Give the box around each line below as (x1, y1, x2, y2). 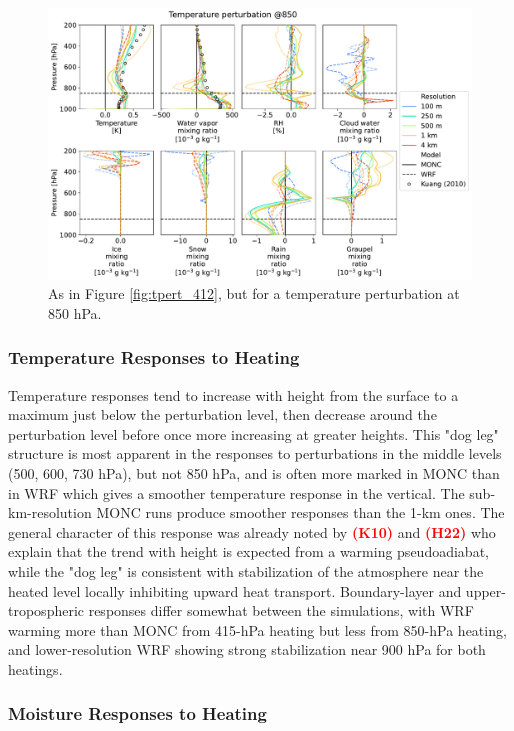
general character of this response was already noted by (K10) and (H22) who (8, 521, 496, 542)
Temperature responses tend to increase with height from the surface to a (8, 384, 459, 405)
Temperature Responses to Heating (8, 345, 300, 370)
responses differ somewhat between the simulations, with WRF (88, 600, 474, 621)
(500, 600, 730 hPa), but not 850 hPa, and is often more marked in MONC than (8, 463, 500, 483)
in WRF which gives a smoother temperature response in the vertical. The (8, 482, 465, 503)
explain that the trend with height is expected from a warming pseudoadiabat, (8, 541, 489, 562)
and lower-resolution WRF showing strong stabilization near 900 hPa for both (8, 639, 486, 660)
